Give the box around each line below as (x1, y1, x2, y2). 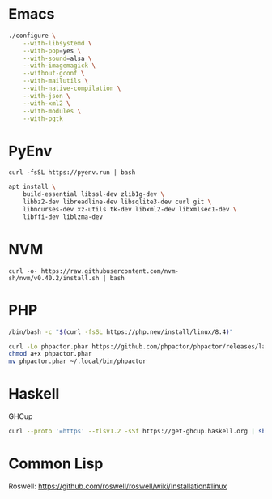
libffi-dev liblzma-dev (23, 212, 104, 221)
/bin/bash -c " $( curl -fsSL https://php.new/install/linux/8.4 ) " (8, 327, 233, 336)
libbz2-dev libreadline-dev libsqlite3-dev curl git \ (23, 198, 212, 207)
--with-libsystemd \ (23, 39, 92, 47)
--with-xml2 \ (23, 99, 70, 108)
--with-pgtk (23, 114, 63, 122)
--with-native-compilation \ (23, 84, 121, 93)
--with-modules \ (23, 107, 82, 115)
